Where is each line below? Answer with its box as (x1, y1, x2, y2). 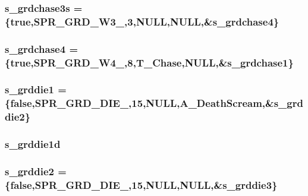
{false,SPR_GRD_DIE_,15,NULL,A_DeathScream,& (5, 96, 274, 110)
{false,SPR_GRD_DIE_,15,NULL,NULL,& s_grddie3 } (5, 177, 278, 192)
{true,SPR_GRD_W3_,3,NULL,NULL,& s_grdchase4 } (5, 14, 279, 29)
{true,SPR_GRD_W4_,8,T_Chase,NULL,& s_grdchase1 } (5, 55, 294, 69)
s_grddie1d (5, 137, 61, 151)
